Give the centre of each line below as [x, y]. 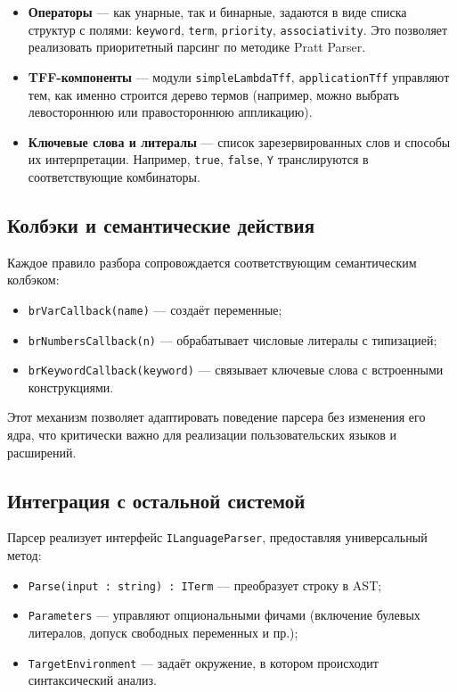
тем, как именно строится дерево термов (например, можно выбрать [214, 94]
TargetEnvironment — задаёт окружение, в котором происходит [203, 662]
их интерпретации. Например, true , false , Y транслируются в [198, 159]
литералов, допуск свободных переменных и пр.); [163, 633]
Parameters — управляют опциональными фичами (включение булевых [224, 615]
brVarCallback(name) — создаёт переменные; [155, 309]
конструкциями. [71, 387]
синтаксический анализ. [92, 680]
